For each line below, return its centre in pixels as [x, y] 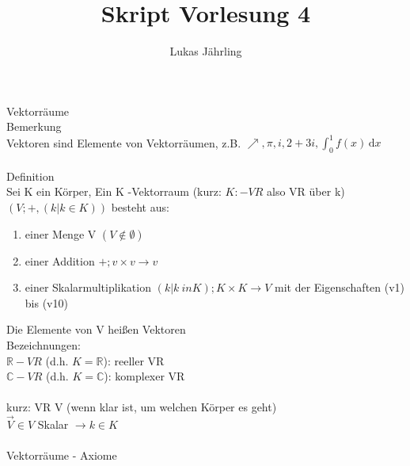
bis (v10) [46, 302]
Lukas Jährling [206, 51]
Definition [30, 176]
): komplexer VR [144, 376]
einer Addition [60, 260]
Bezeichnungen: [44, 344]
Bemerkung [34, 126]
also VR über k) [306, 191]
